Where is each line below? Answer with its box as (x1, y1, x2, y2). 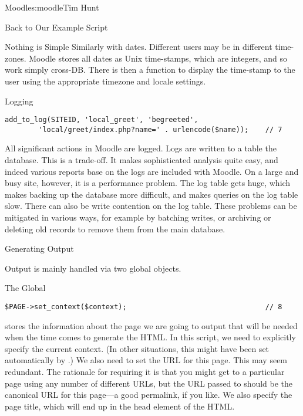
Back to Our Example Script (5, 21, 108, 33)
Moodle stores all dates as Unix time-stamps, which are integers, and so (29, 52, 288, 64)
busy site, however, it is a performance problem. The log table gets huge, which (5, 177, 291, 189)
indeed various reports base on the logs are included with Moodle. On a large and (5, 165, 299, 177)
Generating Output (5, 242, 74, 255)
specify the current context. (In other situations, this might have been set (5, 342, 270, 354)
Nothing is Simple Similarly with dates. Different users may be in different (5, 40, 272, 53)
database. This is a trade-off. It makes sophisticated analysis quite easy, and (5, 154, 278, 166)
